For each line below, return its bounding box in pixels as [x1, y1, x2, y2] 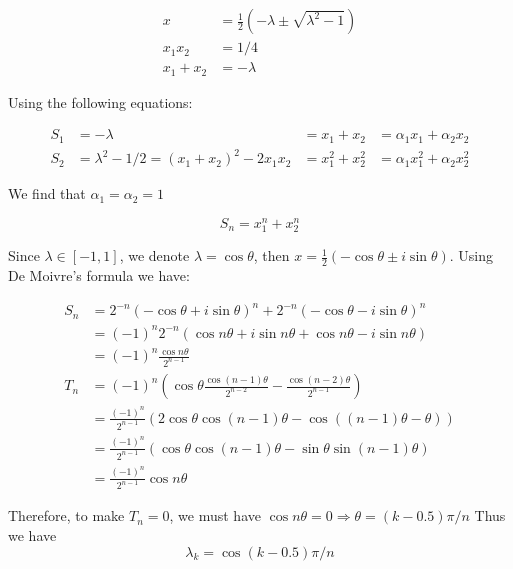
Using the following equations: [8, 91, 193, 112]
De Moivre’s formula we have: [8, 264, 190, 285]
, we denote [119, 245, 190, 266]
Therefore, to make [8, 505, 125, 526]
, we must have [169, 505, 261, 526]
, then [253, 245, 290, 266]
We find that [8, 183, 86, 204]
